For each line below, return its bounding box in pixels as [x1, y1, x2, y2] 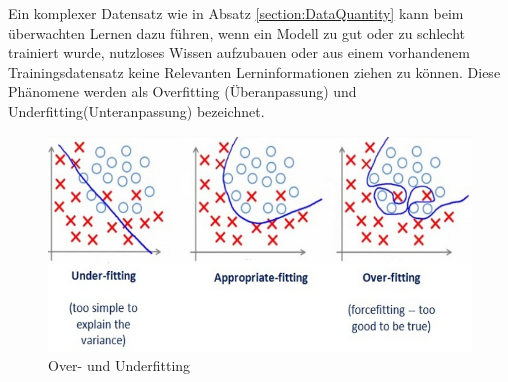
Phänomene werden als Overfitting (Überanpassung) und [8, 81, 357, 102]
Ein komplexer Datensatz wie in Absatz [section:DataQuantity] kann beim [8, 3, 464, 23]
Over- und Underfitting [48, 355, 191, 376]
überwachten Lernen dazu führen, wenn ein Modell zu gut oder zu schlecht [8, 22, 465, 43]
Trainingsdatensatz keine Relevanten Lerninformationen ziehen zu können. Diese [8, 61, 501, 82]
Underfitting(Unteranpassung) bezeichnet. [8, 100, 265, 121]
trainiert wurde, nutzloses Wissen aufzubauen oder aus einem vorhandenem [8, 42, 470, 63]
